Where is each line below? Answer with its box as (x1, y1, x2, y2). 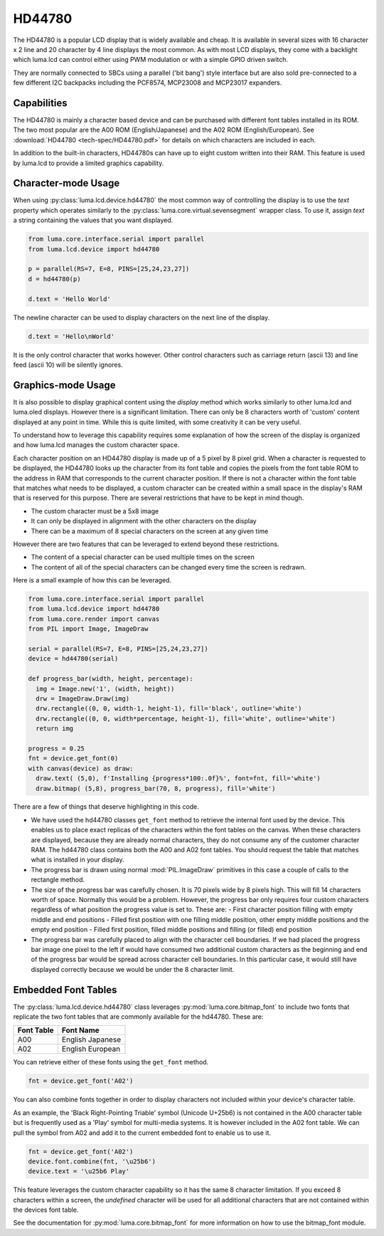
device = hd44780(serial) (28, 655, 119, 663)
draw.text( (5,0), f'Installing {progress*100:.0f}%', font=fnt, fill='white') (36, 775, 321, 782)
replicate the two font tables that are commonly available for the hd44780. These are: (13, 1012, 264, 1021)
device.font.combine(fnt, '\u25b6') (28, 1157, 156, 1166)
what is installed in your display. (31, 855, 124, 864)
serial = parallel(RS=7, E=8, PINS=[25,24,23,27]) (28, 645, 209, 653)
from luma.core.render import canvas (28, 614, 160, 623)
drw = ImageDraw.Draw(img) (36, 694, 130, 703)
